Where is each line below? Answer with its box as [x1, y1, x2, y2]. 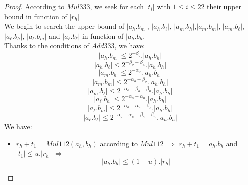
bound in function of [4, 11, 67, 21]
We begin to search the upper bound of [4, 21, 125, 31]
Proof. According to [4, 1, 65, 11]
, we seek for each [90, 1, 144, 11]
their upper [207, 1, 242, 11]
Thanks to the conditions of [4, 40, 89, 51]
